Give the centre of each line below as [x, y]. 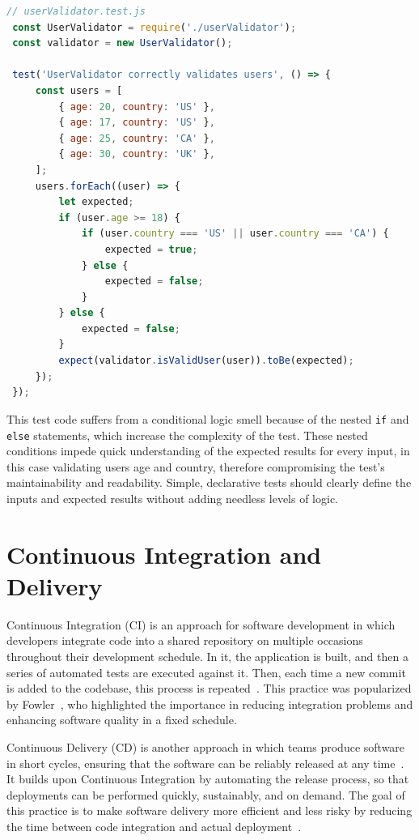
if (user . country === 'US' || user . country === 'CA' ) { [235, 234]
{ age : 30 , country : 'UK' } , [137, 154]
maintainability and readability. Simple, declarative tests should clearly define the [209, 482]
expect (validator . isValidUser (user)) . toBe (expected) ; [206, 361]
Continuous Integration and [164, 554]
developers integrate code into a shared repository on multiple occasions [185, 640]
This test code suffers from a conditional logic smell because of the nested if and [208, 418]
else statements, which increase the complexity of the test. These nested [187, 435]
